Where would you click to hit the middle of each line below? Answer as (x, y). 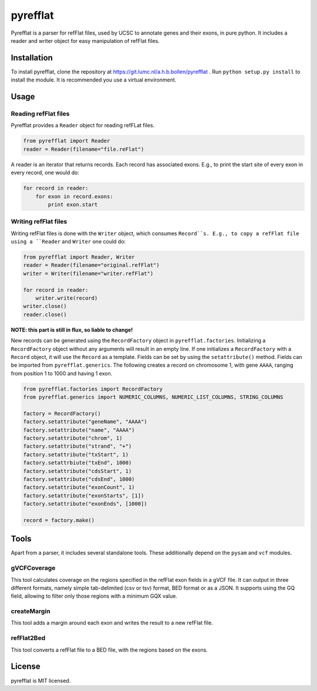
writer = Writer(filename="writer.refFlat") (88, 273)
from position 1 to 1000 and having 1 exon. (62, 373)
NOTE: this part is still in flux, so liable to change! (72, 330)
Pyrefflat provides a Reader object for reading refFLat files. (83, 126)
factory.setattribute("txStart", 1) (76, 454)
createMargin (31, 611)
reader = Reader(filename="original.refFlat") (91, 265)
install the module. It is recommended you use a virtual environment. (94, 80)
